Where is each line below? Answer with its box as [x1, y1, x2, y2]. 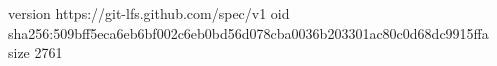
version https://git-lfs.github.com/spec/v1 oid [8, 3, 290, 23]
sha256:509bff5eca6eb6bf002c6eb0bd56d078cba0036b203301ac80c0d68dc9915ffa [8, 22, 489, 43]
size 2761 [8, 42, 63, 63]
